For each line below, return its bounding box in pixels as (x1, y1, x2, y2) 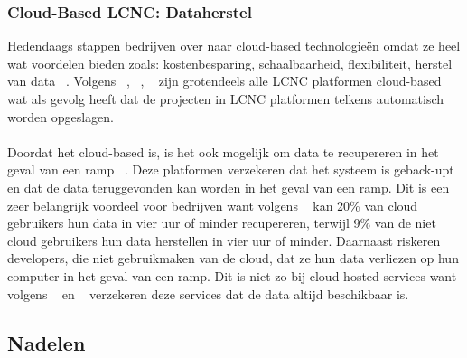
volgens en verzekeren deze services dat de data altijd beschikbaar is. (7, 284, 409, 303)
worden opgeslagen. (7, 107, 114, 126)
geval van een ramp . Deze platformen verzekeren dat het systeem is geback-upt (7, 160, 454, 179)
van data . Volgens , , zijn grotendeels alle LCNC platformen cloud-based (7, 71, 442, 90)
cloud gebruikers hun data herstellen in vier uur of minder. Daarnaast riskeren (7, 231, 441, 250)
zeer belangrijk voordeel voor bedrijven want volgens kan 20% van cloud (7, 195, 418, 214)
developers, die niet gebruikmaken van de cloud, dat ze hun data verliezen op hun (7, 249, 459, 268)
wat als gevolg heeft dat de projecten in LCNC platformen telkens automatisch (7, 89, 444, 108)
